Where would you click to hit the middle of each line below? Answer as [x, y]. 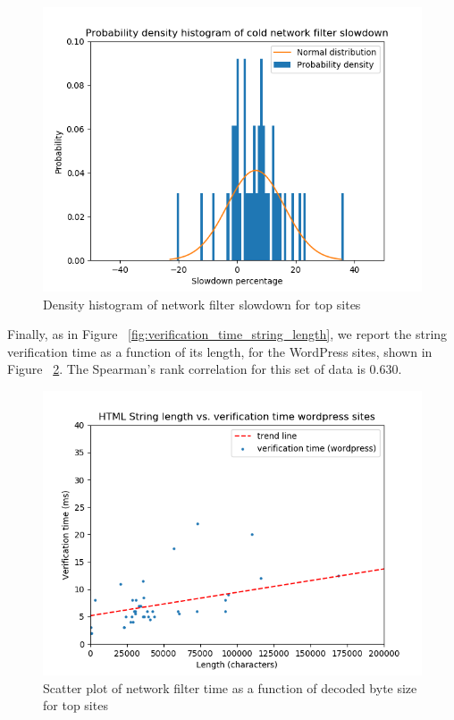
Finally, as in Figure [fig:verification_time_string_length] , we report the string [227, 334]
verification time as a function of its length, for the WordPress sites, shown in [220, 351]
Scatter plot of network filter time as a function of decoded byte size [230, 687]
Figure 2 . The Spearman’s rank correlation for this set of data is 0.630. [205, 369]
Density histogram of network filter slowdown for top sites [202, 304]
